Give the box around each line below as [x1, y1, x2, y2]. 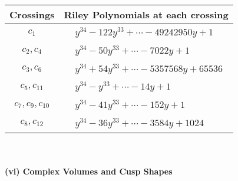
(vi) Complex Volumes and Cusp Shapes [5, 165, 173, 177]
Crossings [9, 8, 55, 21]
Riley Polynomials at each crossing [64, 8, 229, 21]
